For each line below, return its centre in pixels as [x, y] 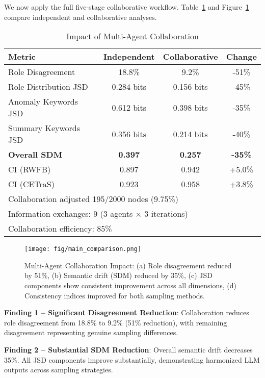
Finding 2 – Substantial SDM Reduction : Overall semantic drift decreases [128, 349]
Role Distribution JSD [48, 87]
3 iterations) [166, 214]
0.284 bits [129, 87]
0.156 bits [190, 87]
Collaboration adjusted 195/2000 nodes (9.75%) [94, 199]
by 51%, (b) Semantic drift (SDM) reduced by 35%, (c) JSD [118, 275]
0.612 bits [129, 107]
